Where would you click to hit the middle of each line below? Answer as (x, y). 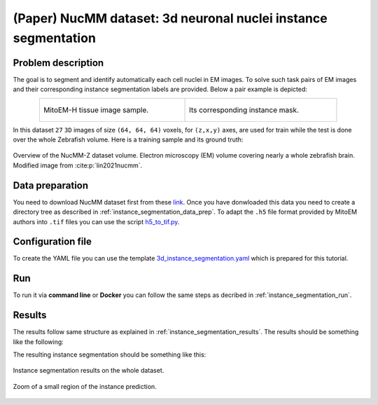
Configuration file (52, 242)
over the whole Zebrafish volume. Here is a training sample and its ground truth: (128, 139)
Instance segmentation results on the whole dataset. (89, 371)
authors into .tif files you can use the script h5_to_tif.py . (96, 221)
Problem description (58, 63)
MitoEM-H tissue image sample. (96, 110)
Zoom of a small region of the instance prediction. (85, 386)
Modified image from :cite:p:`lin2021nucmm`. (78, 165)
